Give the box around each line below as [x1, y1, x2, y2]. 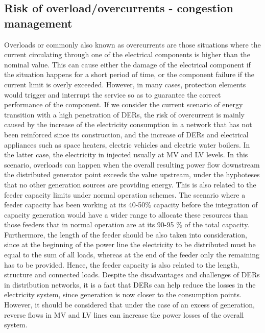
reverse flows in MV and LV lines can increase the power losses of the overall [4, 309, 244, 320]
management [4, 15, 73, 31]
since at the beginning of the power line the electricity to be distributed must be [4, 239, 256, 250]
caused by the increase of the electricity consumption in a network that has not [4, 119, 252, 130]
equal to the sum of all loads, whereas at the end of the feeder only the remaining [4, 249, 260, 260]
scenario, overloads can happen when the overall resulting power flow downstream [4, 159, 260, 170]
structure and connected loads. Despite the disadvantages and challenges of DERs [4, 269, 260, 280]
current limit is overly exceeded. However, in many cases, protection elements [4, 79, 246, 89]
